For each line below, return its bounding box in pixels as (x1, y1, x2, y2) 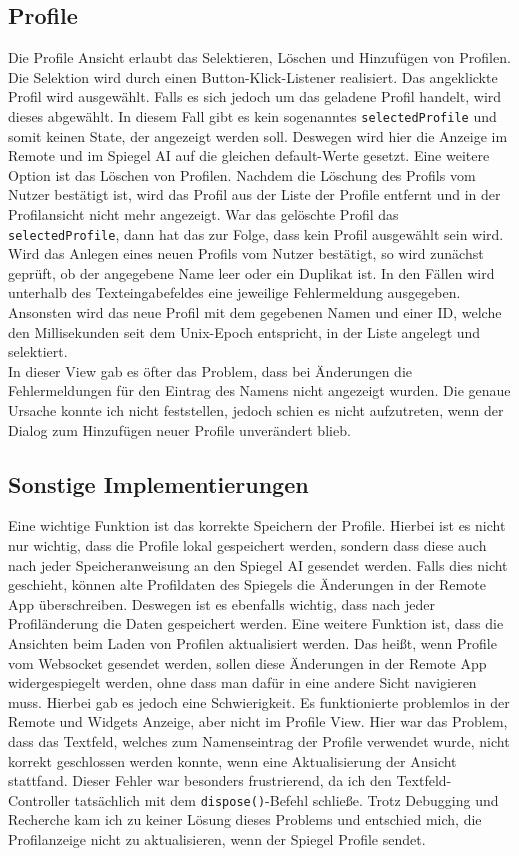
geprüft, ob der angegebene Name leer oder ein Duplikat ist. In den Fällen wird (8, 262, 495, 283)
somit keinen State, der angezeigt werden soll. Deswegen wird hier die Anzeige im (8, 125, 508, 146)
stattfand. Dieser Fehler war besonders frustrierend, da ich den (8, 770, 392, 791)
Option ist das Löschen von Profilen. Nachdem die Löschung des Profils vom (8, 164, 476, 185)
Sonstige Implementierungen (8, 468, 309, 499)
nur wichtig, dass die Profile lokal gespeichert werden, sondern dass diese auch (8, 535, 487, 555)
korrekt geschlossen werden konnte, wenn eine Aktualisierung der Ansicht (8, 750, 457, 771)
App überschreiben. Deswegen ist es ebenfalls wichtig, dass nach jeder (8, 593, 436, 614)
